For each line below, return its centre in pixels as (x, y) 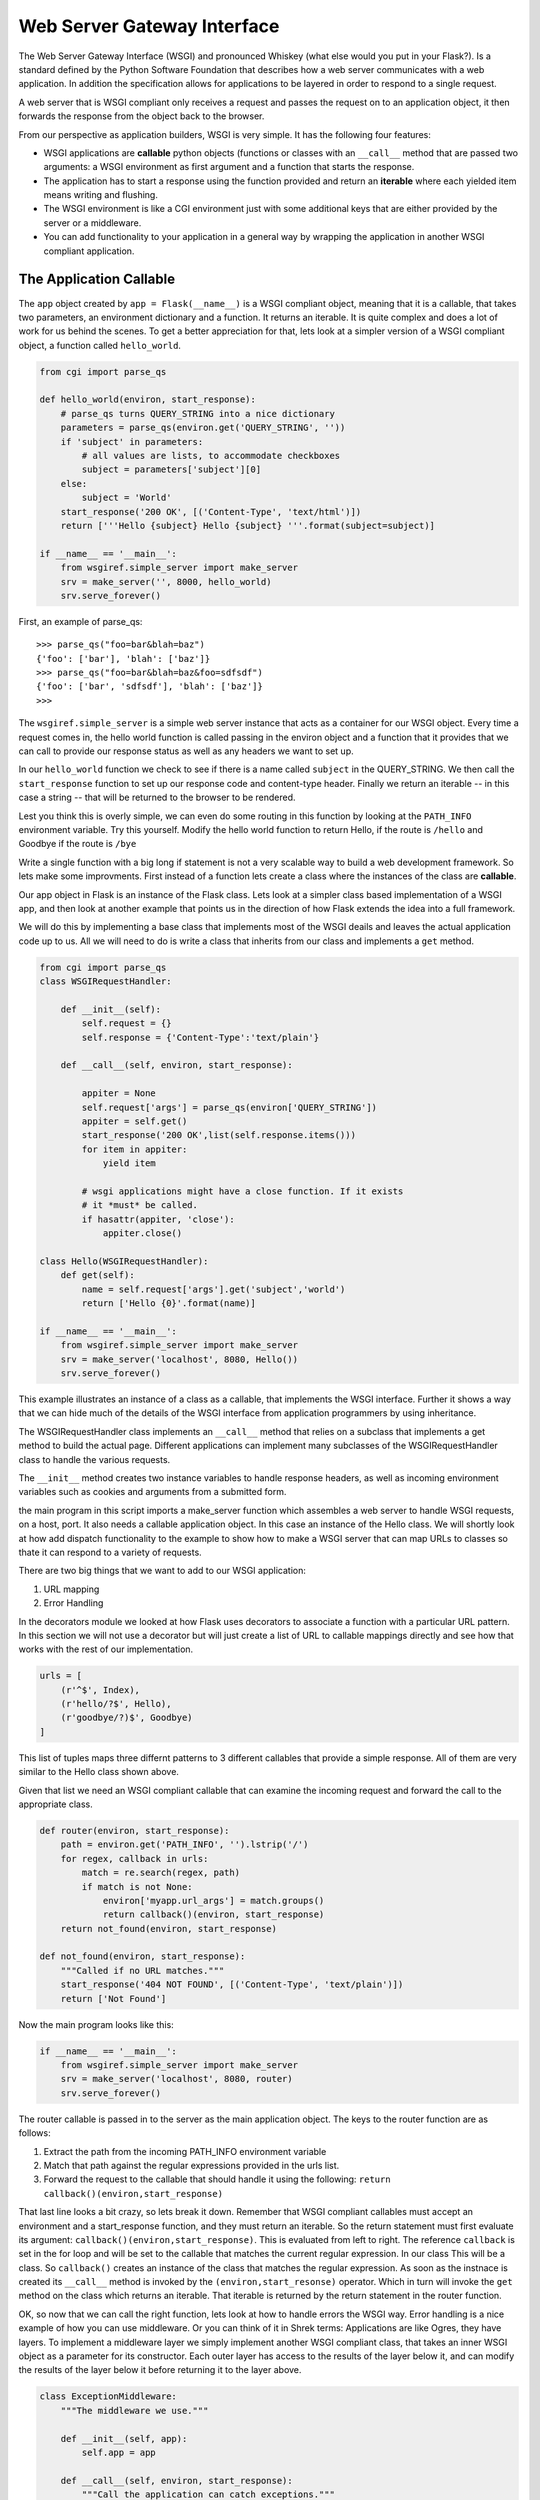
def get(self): (97, 1275)
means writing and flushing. (101, 195)
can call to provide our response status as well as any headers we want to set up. (186, 751)
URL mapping (71, 1589)
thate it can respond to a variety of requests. (110, 1552)
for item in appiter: (134, 1149)
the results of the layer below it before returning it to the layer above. (160, 2370)
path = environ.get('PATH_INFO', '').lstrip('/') (184, 1844)
